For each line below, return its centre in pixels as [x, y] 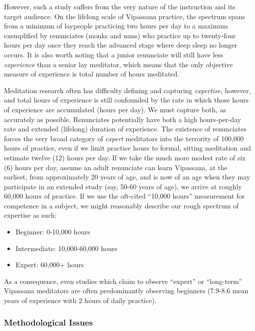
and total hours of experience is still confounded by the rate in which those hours [126, 100]
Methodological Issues [48, 322]
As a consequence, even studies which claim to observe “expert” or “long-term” [123, 281]
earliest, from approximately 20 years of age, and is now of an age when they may [127, 177]
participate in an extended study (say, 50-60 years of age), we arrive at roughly [123, 186]
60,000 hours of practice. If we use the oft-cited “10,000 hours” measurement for [125, 196]
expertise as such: [30, 215]
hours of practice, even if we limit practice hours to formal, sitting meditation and [127, 148]
